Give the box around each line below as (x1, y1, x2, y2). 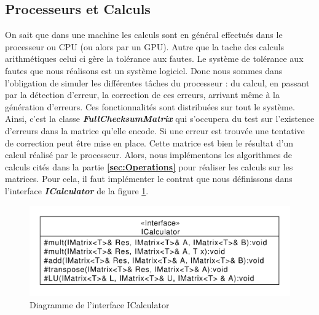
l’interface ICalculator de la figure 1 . (5, 184, 149, 197)
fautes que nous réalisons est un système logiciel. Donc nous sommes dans (5, 64, 283, 77)
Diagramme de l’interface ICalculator (30, 298, 170, 311)
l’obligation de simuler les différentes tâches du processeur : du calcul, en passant (5, 76, 310, 89)
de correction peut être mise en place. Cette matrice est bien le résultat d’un (5, 136, 293, 149)
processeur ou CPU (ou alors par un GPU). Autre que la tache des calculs (5, 40, 285, 53)
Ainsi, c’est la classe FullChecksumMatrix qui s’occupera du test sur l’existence (5, 112, 315, 125)
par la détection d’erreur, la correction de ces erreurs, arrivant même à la (5, 88, 280, 101)
